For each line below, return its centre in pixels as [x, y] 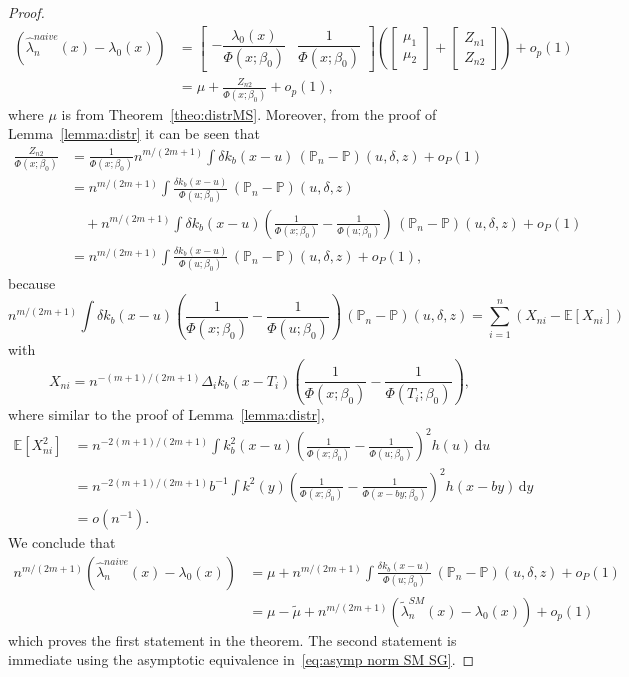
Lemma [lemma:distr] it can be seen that [134, 133]
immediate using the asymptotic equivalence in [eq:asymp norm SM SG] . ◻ [241, 659]
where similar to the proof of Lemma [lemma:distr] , [166, 414]
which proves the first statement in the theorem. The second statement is [232, 639]
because [32, 283]
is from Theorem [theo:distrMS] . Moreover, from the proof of [249, 113]
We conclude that [62, 541]
